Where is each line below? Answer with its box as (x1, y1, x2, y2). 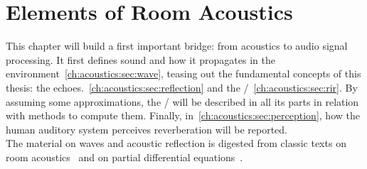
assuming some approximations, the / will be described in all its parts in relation (6, 94, 359, 109)
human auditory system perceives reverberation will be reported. (6, 121, 288, 136)
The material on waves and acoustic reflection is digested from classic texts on (6, 136, 346, 151)
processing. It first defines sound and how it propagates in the (6, 52, 275, 67)
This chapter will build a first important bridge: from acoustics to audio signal (6, 38, 348, 53)
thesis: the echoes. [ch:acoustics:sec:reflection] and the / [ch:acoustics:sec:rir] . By (6, 80, 358, 94)
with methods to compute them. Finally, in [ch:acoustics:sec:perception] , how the (6, 108, 360, 123)
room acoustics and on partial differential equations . (6, 149, 243, 164)
